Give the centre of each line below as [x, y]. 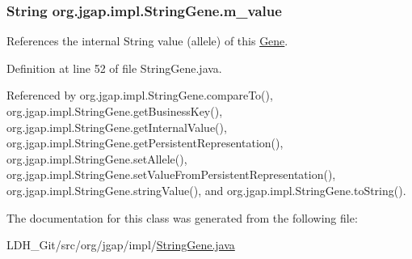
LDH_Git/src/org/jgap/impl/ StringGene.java [121, 245]
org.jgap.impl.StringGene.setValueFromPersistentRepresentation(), [171, 174]
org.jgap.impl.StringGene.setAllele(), [97, 158]
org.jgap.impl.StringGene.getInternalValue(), [117, 127]
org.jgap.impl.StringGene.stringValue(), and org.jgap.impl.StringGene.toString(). [206, 190]
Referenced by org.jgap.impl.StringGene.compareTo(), [140, 95]
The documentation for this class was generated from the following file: [182, 217]
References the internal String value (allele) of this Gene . [147, 41]
